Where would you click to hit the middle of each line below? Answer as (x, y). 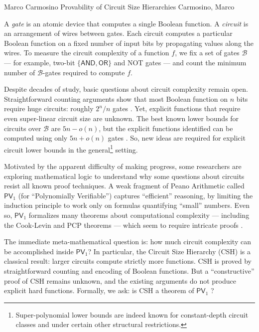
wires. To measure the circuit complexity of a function (87, 53)
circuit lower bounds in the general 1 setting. (71, 149)
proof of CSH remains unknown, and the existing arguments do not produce (120, 280)
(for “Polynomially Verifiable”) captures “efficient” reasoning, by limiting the (135, 195)
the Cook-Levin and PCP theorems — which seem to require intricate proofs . (124, 225)
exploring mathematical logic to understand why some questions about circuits (124, 176)
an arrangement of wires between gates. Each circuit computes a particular (118, 33)
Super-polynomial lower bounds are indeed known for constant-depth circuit (132, 314)
